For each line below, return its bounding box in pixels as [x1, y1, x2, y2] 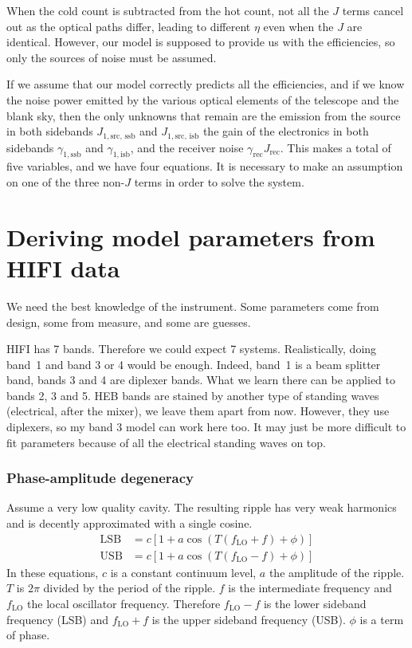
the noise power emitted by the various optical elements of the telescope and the [6, 91, 399, 108]
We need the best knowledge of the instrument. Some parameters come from [6, 297, 379, 314]
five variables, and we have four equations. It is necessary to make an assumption [6, 158, 403, 175]
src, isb [175, 132, 199, 140]
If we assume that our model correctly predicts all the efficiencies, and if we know [6, 76, 405, 92]
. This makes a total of [280, 139, 391, 155]
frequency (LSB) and [6, 611, 109, 627]
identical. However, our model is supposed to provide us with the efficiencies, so [6, 33, 395, 50]
